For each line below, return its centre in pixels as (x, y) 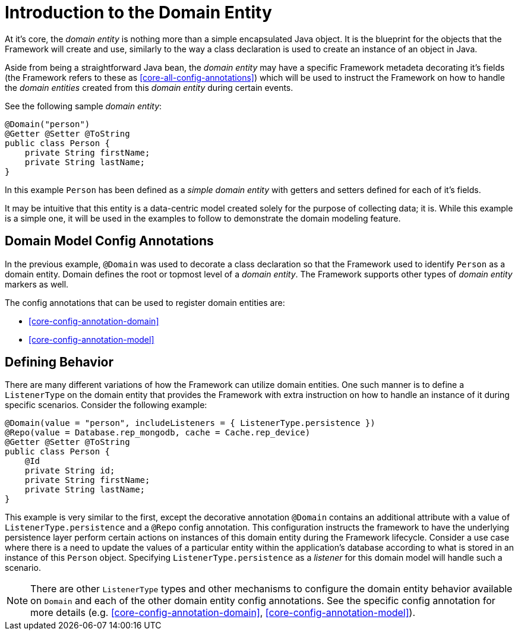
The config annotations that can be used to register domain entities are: (145, 302)
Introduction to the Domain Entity (138, 12)
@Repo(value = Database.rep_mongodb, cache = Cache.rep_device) (158, 433)
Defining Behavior (59, 362)
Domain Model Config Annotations (109, 241)
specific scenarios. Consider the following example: (106, 405)
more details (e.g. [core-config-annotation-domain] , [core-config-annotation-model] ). (223, 613)
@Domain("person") (48, 124)
